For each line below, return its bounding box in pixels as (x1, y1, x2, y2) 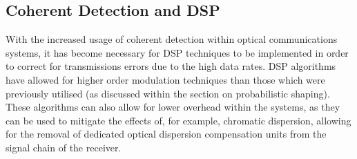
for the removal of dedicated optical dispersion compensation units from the (6, 127, 327, 141)
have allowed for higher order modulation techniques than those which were (6, 72, 325, 86)
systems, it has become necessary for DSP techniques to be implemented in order (6, 45, 349, 59)
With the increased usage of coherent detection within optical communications (6, 32, 338, 46)
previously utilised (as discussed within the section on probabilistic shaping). (6, 86, 330, 100)
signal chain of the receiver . (6, 140, 122, 154)
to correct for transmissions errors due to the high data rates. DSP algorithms (6, 59, 336, 73)
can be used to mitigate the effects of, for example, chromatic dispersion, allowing (6, 113, 351, 127)
